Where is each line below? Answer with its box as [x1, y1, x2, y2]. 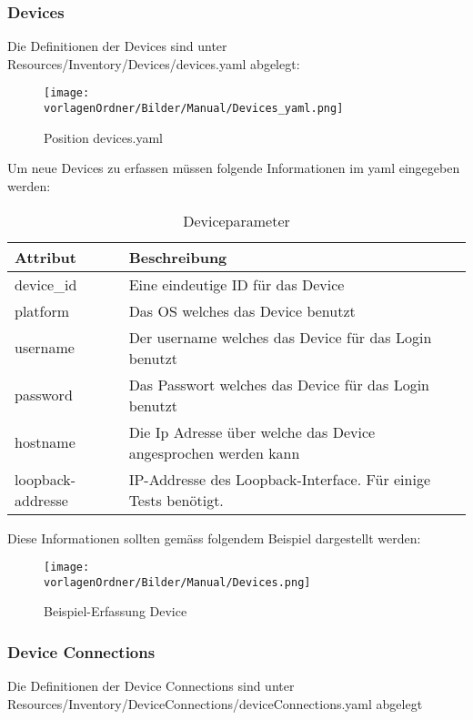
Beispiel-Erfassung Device [44, 602, 187, 621]
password [15, 384, 73, 405]
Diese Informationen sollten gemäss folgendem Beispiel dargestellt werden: [7, 528, 421, 547]
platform [15, 299, 70, 321]
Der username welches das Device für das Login [128, 326, 432, 348]
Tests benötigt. [128, 489, 224, 511]
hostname [15, 431, 75, 452]
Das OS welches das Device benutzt [128, 299, 356, 321]
